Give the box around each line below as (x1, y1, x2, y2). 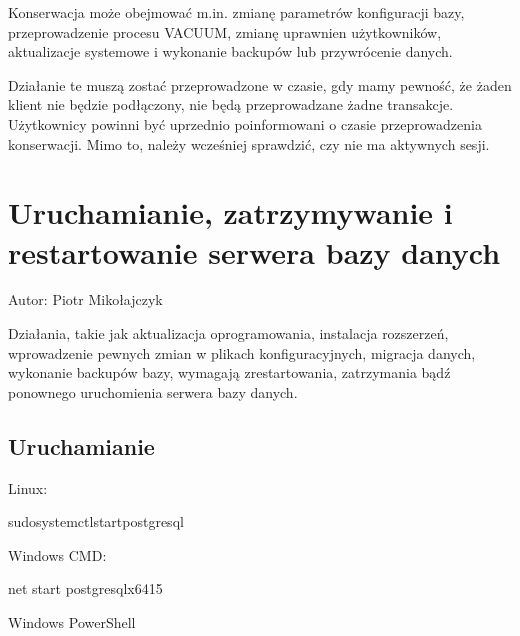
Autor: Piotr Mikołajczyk (8, 289, 163, 310)
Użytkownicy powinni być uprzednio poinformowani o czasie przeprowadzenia (8, 113, 482, 134)
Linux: (8, 477, 48, 498)
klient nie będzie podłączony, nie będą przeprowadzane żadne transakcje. (8, 94, 454, 115)
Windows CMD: (8, 544, 107, 565)
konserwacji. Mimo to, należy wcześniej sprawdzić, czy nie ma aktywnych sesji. (8, 133, 490, 154)
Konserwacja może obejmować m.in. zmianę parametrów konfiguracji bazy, (8, 2, 465, 22)
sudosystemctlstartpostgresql (8, 511, 184, 532)
